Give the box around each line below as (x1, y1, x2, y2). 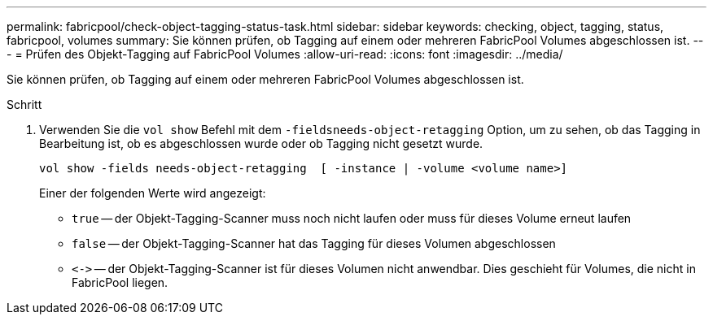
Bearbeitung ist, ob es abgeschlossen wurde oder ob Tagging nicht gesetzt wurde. (39, 137, 483, 150)
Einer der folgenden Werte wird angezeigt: (39, 186, 266, 200)
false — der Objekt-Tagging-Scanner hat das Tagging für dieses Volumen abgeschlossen (72, 236, 556, 250)
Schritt (7, 98, 42, 111)
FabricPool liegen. (72, 275, 168, 289)
